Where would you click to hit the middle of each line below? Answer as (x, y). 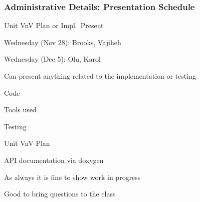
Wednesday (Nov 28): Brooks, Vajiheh (63, 42)
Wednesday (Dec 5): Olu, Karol (52, 59)
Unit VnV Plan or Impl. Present (54, 25)
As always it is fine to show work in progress (72, 177)
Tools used (20, 110)
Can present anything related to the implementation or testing (100, 76)
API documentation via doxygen (54, 160)
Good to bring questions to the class (60, 194)
